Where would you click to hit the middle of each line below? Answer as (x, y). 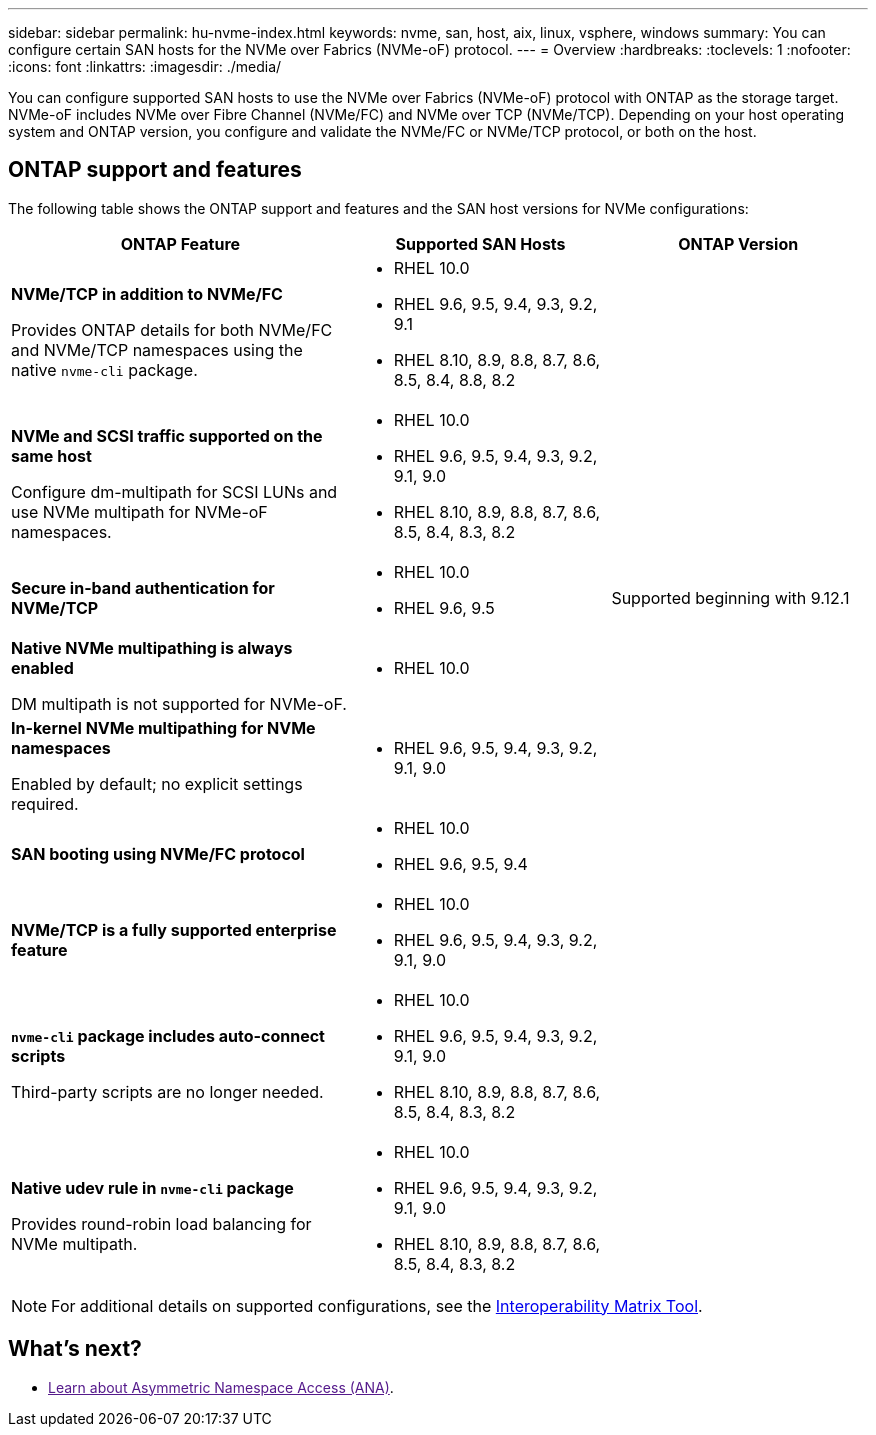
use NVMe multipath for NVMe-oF (139, 511)
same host (51, 455)
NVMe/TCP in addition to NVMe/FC (147, 293)
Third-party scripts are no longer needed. (167, 1091)
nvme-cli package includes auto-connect (168, 1035)
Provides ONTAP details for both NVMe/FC (172, 329)
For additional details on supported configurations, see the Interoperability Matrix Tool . (377, 1305)
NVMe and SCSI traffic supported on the (167, 435)
